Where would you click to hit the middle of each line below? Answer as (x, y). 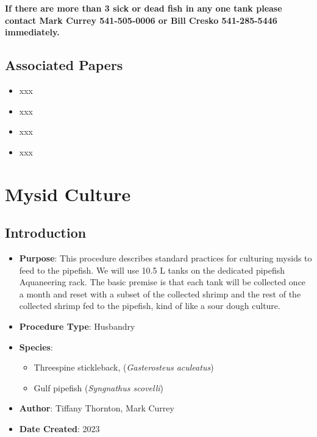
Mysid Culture (68, 194)
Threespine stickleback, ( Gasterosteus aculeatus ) (124, 367)
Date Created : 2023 (59, 428)
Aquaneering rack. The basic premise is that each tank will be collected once (162, 282)
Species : (36, 346)
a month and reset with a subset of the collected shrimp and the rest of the (160, 293)
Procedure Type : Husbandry (77, 326)
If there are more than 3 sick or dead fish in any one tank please (144, 8)
